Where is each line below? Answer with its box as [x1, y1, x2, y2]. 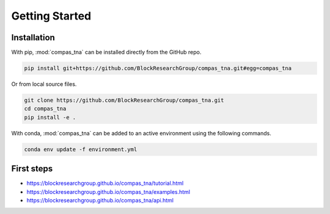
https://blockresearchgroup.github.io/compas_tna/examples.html [26, 188, 191, 195]
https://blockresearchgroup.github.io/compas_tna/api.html [26, 197, 174, 204]
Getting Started [11, 9, 92, 23]
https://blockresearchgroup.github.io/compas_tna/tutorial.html [26, 180, 184, 187]
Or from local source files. [11, 80, 77, 88]
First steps [11, 163, 53, 174]
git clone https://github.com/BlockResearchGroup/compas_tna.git [24, 97, 224, 104]
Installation [11, 32, 55, 43]
